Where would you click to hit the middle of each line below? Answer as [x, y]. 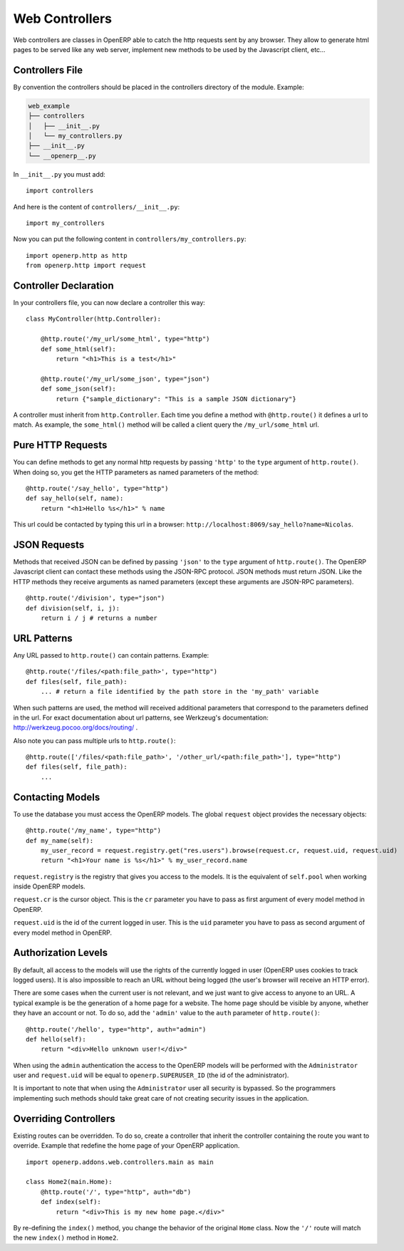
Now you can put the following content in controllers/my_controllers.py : [130, 239]
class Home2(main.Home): [69, 1182]
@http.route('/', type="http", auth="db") [116, 1192]
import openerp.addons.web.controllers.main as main [120, 1162]
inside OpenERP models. [49, 886]
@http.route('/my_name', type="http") [94, 831]
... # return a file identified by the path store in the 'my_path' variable [180, 692]
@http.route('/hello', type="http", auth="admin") [116, 1029]
